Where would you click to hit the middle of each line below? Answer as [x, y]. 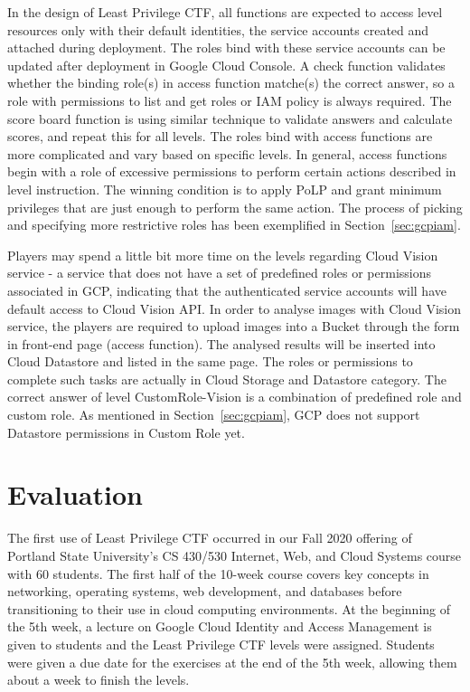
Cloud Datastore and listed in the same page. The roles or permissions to [210, 361]
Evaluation [75, 494]
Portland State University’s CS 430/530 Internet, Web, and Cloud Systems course [235, 555]
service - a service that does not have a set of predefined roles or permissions [219, 273]
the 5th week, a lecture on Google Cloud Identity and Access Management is [220, 626]
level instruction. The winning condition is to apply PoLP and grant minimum [225, 189]
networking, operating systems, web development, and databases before [205, 591]
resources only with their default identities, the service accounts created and [218, 29]
